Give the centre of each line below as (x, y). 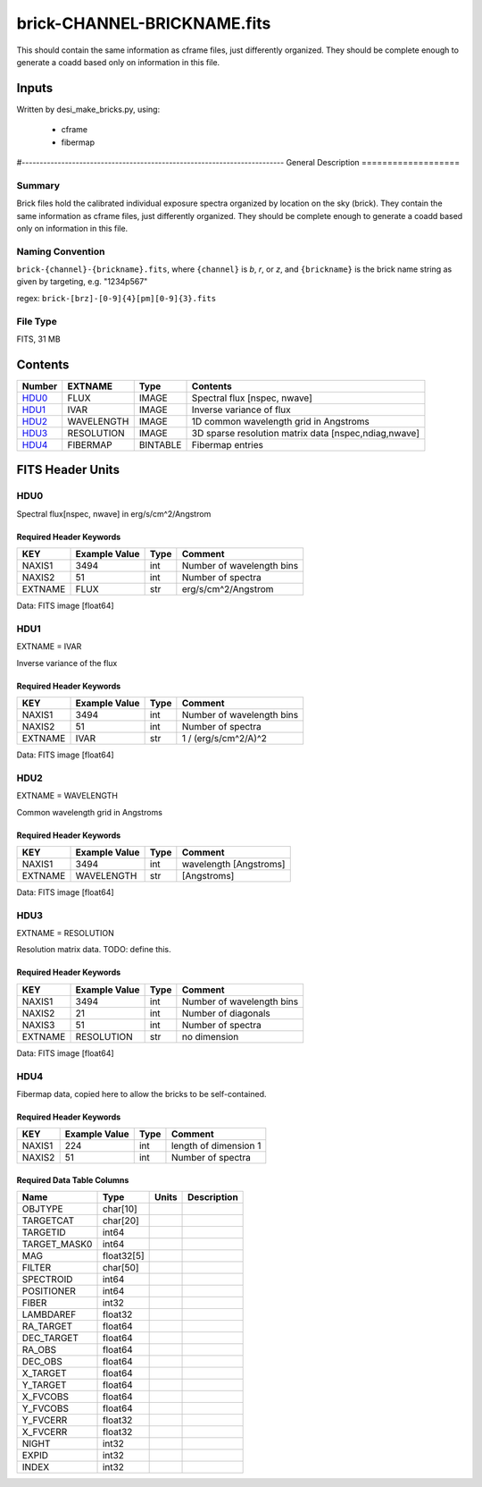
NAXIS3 (38, 1025)
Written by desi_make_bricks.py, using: (88, 109)
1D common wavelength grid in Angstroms (281, 421)
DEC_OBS (42, 1362)
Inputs (35, 88)
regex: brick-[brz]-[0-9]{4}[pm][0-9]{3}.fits (116, 298)
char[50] (120, 1268)
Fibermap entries (227, 444)
